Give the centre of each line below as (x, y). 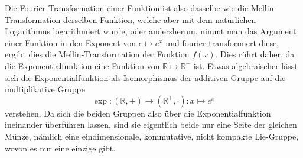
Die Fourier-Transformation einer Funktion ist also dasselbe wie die (127, 8)
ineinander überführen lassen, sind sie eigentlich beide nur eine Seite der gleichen (151, 125)
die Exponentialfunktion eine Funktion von (82, 65)
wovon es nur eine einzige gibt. (60, 148)
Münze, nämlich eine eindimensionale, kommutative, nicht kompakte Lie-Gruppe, (152, 136)
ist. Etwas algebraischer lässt (245, 65)
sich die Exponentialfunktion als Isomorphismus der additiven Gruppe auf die (145, 77)
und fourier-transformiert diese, (222, 42)
